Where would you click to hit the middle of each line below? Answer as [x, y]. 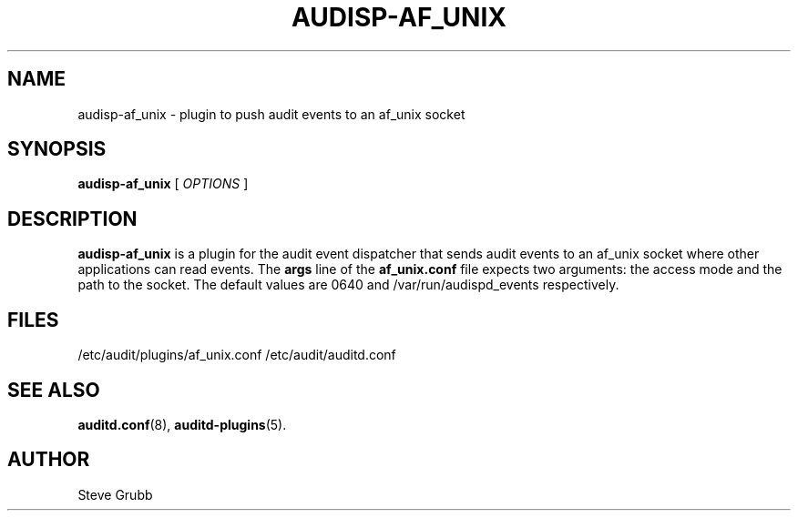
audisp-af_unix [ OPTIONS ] [163, 184]
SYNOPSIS [57, 149]
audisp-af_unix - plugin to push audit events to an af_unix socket [271, 114]
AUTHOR [49, 460]
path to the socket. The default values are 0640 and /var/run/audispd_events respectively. [348, 285]
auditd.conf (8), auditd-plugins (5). [182, 424]
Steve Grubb [115, 494]
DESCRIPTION [72, 218]
